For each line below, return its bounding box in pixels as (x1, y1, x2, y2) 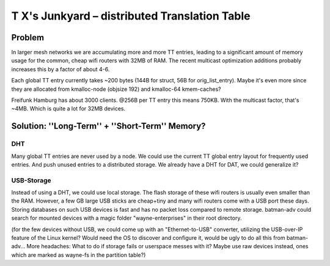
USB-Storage (11, 176, 51, 184)
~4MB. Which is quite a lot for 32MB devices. (11, 105, 125, 112)
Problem (11, 32, 45, 43)
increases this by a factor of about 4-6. (11, 65, 110, 73)
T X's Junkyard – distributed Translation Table (11, 9, 251, 23)
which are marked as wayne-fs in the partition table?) (11, 251, 146, 259)
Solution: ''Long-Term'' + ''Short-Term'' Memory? (11, 121, 206, 131)
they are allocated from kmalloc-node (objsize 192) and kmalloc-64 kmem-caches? (11, 85, 221, 93)
